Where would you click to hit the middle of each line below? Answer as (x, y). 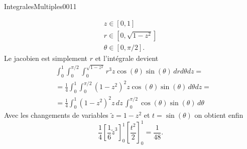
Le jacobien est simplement (46, 58)
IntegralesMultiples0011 (40, 6)
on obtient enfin (219, 115)
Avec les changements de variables (56, 115)
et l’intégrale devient (127, 58)
